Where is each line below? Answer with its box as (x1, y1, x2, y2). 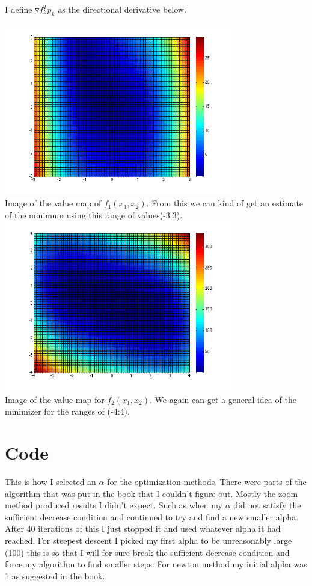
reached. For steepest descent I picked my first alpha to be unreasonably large (5, 534, 292, 546)
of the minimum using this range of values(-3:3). (5, 208, 183, 221)
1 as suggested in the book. (5, 569, 105, 582)
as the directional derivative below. (58, 3, 186, 15)
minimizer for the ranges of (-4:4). (5, 405, 130, 418)
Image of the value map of (5, 197, 102, 209)
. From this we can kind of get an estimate (146, 197, 304, 209)
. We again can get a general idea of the (150, 393, 296, 406)
